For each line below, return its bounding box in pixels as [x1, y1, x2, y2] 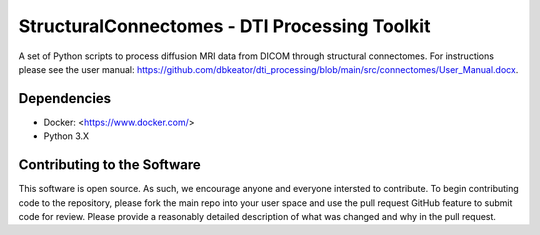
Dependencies [18, 90, 112, 107]
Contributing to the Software [18, 156, 201, 174]
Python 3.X [43, 130, 90, 142]
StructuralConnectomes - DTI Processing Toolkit [18, 15, 431, 37]
